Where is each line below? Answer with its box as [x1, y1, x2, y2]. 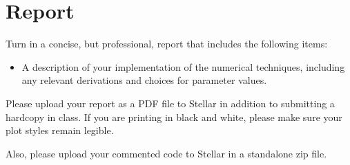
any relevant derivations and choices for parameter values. [21, 73, 267, 87]
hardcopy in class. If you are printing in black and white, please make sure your [6, 109, 342, 124]
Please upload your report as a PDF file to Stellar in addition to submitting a [6, 96, 335, 110]
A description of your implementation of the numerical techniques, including [21, 59, 345, 74]
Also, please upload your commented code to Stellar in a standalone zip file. [6, 146, 327, 160]
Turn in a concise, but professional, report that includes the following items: [6, 36, 328, 51]
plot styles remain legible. [6, 123, 114, 137]
